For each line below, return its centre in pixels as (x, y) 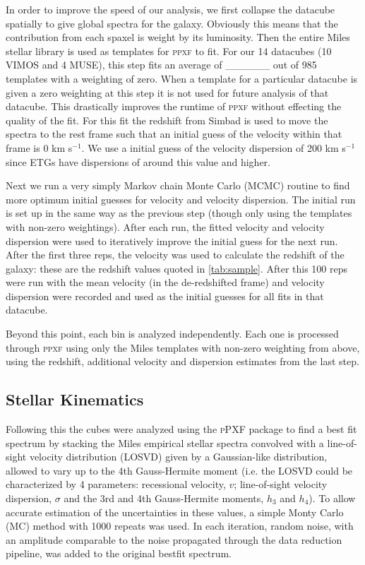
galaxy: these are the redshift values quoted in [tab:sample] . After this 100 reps (177, 268)
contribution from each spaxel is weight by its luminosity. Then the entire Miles (178, 37)
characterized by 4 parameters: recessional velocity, (116, 484)
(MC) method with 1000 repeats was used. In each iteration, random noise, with (180, 526)
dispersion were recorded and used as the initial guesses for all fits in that (165, 296)
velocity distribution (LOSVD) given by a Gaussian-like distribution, (178, 457)
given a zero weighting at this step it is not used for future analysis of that (167, 92)
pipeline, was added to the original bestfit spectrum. (119, 553)
